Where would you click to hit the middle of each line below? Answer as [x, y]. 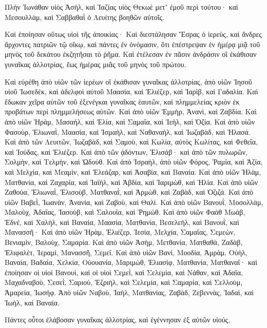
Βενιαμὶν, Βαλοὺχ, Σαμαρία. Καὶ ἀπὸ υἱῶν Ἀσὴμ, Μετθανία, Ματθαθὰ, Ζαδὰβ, [124, 242]
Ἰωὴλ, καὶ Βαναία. [32, 302]
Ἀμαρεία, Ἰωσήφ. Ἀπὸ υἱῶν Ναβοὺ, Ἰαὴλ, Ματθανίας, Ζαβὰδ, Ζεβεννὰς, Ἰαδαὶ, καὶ [129, 292]
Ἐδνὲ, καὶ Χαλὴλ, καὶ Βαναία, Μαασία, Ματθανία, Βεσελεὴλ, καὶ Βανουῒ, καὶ [122, 222]
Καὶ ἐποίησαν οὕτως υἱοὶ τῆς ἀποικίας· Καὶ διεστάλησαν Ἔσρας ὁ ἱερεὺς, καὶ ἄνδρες [133, 34]
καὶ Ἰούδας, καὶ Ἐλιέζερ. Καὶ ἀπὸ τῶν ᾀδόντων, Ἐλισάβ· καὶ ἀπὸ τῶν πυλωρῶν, [126, 151]
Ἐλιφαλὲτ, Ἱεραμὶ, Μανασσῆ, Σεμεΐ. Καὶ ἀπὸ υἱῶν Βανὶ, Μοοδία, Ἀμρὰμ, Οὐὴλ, [126, 252]
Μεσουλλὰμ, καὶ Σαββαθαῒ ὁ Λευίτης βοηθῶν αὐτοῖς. [84, 17]
